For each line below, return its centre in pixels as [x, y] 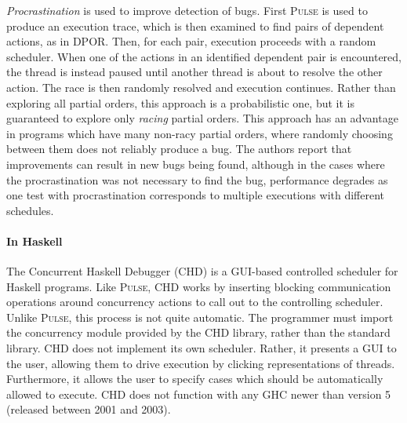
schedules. [30, 210]
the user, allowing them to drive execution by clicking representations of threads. [201, 363]
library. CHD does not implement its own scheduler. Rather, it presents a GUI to [202, 348]
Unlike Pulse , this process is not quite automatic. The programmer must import [200, 317]
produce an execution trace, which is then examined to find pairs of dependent [195, 26]
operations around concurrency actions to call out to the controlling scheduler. [195, 302]
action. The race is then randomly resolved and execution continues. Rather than [201, 87]
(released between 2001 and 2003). [89, 409]
